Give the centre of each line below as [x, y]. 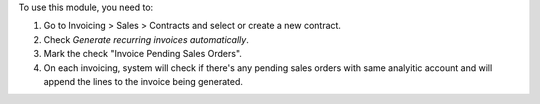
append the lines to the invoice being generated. [143, 81]
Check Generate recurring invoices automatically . [146, 39]
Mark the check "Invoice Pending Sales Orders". [142, 54]
